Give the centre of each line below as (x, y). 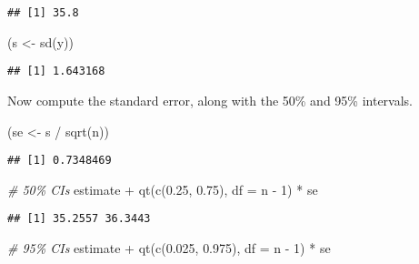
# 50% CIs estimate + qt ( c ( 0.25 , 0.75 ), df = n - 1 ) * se (163, 189)
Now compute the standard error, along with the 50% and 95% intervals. (210, 100)
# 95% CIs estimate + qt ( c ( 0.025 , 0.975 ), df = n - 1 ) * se (169, 248)
